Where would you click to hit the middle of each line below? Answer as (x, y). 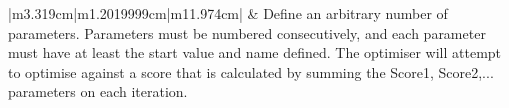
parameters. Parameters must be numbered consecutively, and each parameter (247, 32)
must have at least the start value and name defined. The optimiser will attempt (255, 52)
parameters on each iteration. (98, 91)
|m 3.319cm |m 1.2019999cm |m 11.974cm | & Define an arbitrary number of (228, 13)
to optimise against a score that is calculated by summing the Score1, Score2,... (251, 71)
